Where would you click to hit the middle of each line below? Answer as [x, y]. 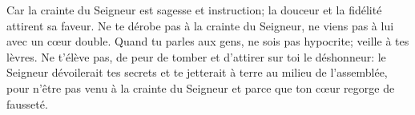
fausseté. [27, 103]
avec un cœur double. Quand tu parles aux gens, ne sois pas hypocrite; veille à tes [208, 41]
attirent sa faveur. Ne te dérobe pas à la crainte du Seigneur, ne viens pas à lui [200, 25]
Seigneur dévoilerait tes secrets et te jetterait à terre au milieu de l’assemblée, [197, 72]
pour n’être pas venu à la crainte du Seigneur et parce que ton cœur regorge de [201, 87]
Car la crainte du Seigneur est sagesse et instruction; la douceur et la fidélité [194, 10]
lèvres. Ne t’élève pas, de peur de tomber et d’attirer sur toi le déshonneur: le [196, 56]
